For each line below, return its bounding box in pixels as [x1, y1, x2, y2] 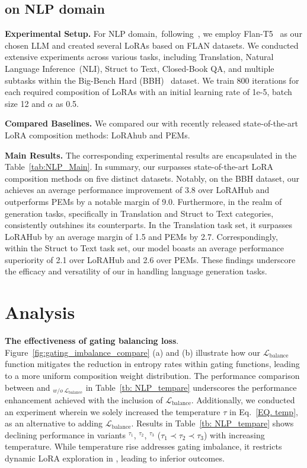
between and [5, 381, 50, 393]
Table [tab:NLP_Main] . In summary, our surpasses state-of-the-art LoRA [5, 160, 273, 173]
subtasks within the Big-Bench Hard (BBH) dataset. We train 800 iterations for [5, 74, 299, 86]
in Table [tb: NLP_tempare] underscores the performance [85, 381, 297, 393]
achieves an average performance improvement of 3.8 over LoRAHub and [5, 184, 270, 196]
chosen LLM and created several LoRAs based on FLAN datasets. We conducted [5, 39, 299, 51]
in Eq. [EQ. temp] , [229, 405, 298, 418]
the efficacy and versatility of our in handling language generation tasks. [5, 265, 267, 277]
